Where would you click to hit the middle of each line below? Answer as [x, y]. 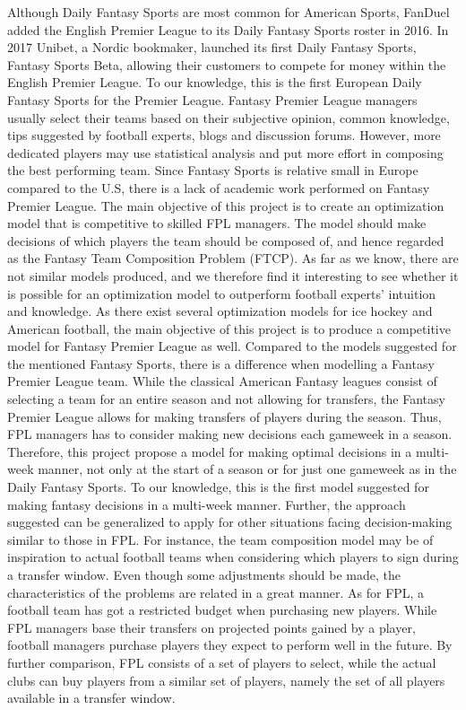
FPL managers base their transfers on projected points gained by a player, [211, 627]
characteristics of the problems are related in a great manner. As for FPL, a [216, 592]
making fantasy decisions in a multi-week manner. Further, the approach [207, 504]
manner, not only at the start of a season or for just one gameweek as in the [247, 469]
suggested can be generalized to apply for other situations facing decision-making [230, 522]
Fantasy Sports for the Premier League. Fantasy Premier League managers [212, 99]
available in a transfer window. [91, 698]
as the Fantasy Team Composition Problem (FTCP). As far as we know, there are [233, 258]
